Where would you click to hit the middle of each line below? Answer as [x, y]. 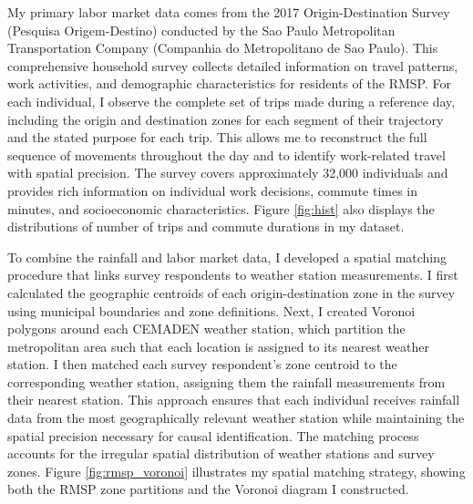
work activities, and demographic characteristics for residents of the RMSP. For [229, 83]
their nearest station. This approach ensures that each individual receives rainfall [234, 400]
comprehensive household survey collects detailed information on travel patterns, [233, 65]
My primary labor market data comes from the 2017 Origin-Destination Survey [229, 12]
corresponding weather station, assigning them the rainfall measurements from [226, 381]
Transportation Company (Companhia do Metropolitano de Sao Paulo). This [223, 48]
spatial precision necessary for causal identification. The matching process [213, 435]
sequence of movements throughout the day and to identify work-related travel [226, 154]
